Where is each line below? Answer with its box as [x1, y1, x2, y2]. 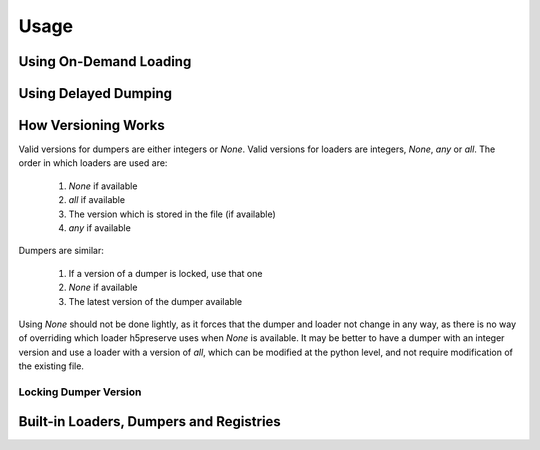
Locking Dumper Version [18, 385, 142, 399]
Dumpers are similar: [18, 245, 104, 257]
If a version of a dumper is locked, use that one [68, 267, 263, 279]
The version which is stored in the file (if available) [68, 208, 277, 220]
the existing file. [18, 360, 85, 372]
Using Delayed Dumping [18, 85, 172, 102]
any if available [68, 222, 132, 234]
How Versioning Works [18, 117, 165, 134]
